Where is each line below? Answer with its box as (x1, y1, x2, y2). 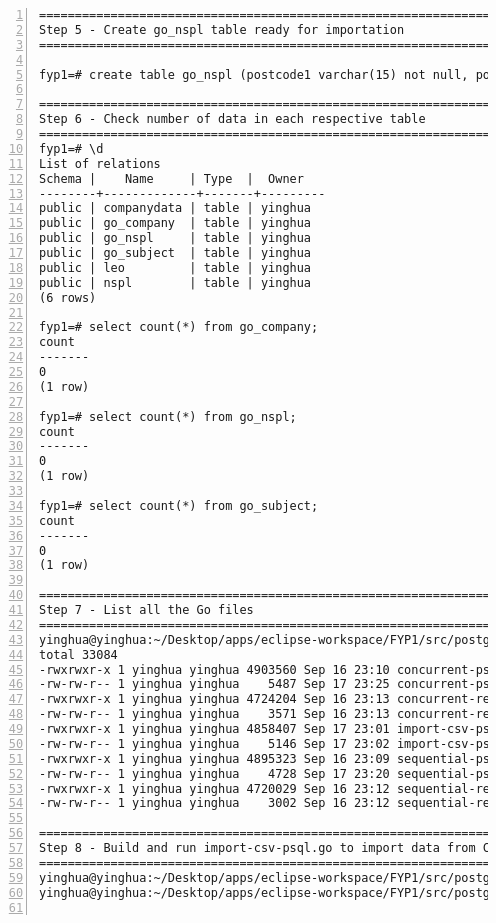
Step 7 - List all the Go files (39, 603, 254, 617)
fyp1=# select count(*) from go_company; (39, 320, 319, 335)
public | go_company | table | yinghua (39, 216, 312, 231)
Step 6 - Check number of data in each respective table (39, 112, 426, 127)
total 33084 (39, 647, 118, 662)
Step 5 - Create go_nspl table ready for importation (39, 22, 405, 37)
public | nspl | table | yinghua (39, 275, 312, 290)
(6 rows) (39, 290, 97, 305)
